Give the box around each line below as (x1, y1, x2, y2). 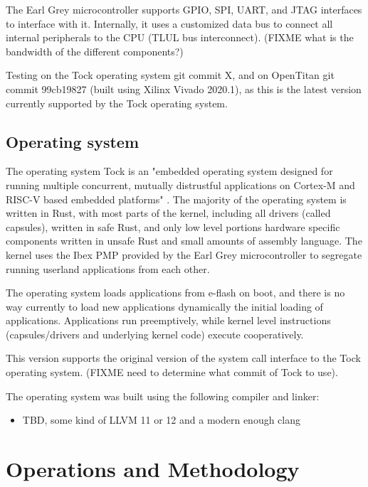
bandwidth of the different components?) (6, 43, 184, 58)
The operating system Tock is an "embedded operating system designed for (6, 164, 333, 178)
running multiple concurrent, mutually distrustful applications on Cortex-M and (6, 177, 355, 192)
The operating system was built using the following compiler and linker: (6, 388, 320, 403)
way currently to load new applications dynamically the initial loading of (6, 299, 323, 314)
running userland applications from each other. (6, 261, 210, 276)
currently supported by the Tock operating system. (6, 95, 228, 110)
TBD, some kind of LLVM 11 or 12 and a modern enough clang (22, 412, 301, 427)
